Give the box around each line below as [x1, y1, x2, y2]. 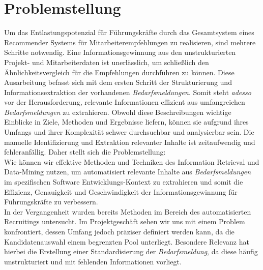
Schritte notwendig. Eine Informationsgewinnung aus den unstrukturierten [4, 47, 236, 57]
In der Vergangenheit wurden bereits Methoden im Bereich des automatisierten [4, 206, 251, 217]
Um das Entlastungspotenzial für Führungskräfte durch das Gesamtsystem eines [4, 27, 254, 38]
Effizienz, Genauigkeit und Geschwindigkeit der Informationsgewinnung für [4, 186, 238, 197]
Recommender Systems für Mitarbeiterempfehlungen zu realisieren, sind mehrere [4, 37, 256, 47]
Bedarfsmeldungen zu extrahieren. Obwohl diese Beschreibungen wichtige [4, 106, 231, 117]
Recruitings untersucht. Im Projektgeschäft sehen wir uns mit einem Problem [4, 216, 245, 227]
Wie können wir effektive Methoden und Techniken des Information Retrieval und [4, 156, 259, 167]
